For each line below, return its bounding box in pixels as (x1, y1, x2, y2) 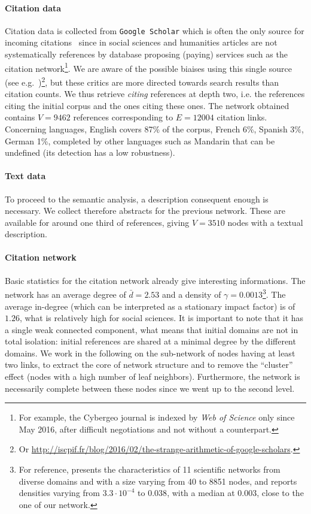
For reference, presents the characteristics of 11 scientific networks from (19, 463, 280, 476)
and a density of (161, 288, 221, 300)
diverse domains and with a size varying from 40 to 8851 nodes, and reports (19, 474, 297, 487)
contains (5, 111, 35, 123)
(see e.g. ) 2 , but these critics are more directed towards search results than (5, 74, 279, 88)
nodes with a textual (227, 216, 303, 228)
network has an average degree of (5, 288, 126, 300)
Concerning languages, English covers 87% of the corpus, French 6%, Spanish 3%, (5, 122, 304, 135)
